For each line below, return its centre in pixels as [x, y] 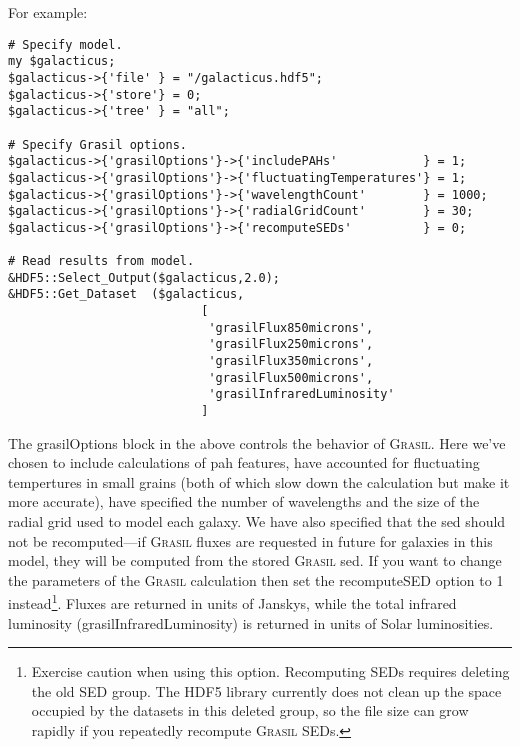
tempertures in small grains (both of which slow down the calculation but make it [259, 481]
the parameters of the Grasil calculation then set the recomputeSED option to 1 [256, 579]
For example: [48, 12]
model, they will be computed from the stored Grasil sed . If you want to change [255, 560]
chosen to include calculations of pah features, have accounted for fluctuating [244, 462]
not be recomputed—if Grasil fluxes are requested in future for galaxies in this [250, 540]
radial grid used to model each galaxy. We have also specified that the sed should [257, 521]
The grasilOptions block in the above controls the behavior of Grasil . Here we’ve [257, 442]
